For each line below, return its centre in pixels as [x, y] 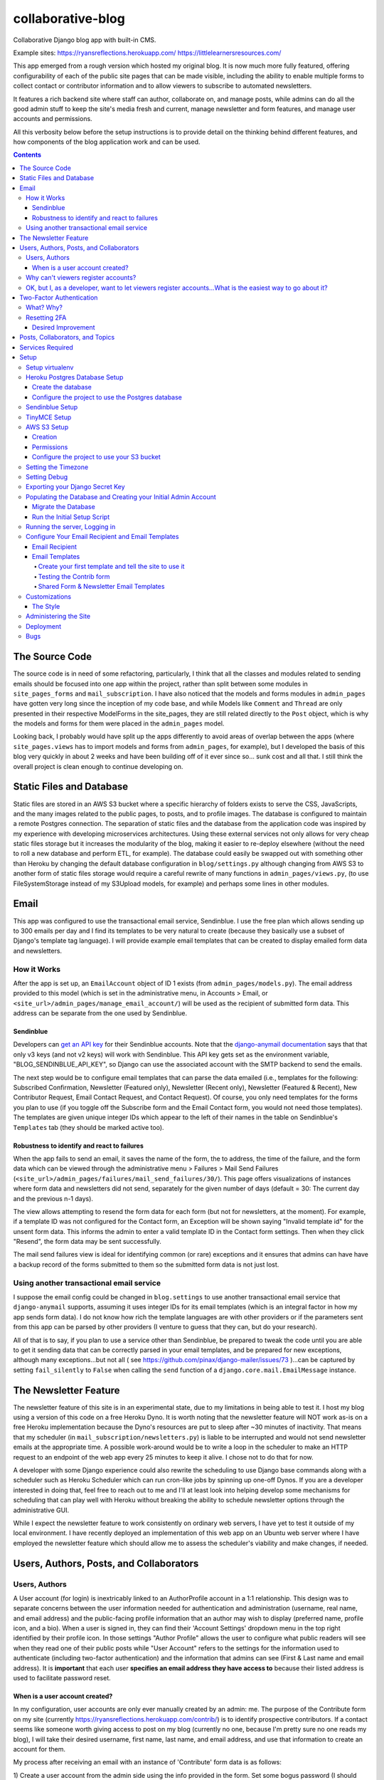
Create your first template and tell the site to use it [111, 567]
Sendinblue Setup [52, 407]
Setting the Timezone [57, 467]
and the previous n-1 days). [53, 1198]
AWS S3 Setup [47, 427]
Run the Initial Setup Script [71, 517]
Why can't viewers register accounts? [81, 278]
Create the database [62, 387]
